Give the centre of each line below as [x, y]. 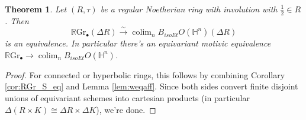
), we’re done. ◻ [126, 109]
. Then [17, 20]
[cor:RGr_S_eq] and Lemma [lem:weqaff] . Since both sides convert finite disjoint [152, 86]
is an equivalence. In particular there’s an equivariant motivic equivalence [138, 43]
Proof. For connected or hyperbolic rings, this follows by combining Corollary [145, 74]
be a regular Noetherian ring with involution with [189, 9]
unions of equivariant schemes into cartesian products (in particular [127, 98]
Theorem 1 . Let [36, 9]
